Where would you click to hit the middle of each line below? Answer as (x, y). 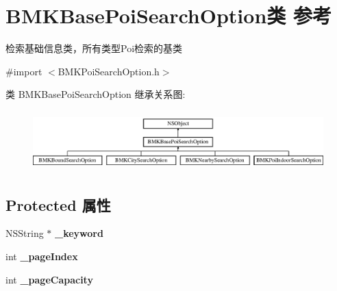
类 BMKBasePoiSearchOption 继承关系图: (96, 94)
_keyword (79, 233)
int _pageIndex (42, 256)
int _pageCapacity (49, 279)
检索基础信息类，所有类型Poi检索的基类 (94, 48)
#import (24, 71)
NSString (25, 233)
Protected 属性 (58, 204)
